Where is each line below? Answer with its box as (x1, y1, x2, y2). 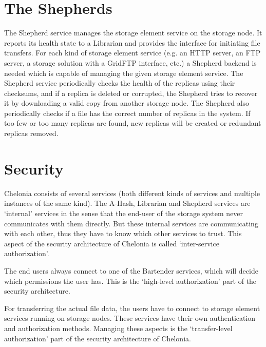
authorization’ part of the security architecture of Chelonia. (4, 333, 191, 343)
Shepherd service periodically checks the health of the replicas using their (4, 78, 235, 88)
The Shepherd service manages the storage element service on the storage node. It (4, 27, 262, 38)
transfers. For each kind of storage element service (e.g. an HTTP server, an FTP (4, 47, 261, 58)
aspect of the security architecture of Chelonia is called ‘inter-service (4, 238, 219, 248)
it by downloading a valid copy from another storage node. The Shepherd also (4, 98, 250, 108)
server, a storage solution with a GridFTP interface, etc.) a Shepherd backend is (4, 57, 257, 68)
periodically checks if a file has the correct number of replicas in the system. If (4, 107, 251, 118)
